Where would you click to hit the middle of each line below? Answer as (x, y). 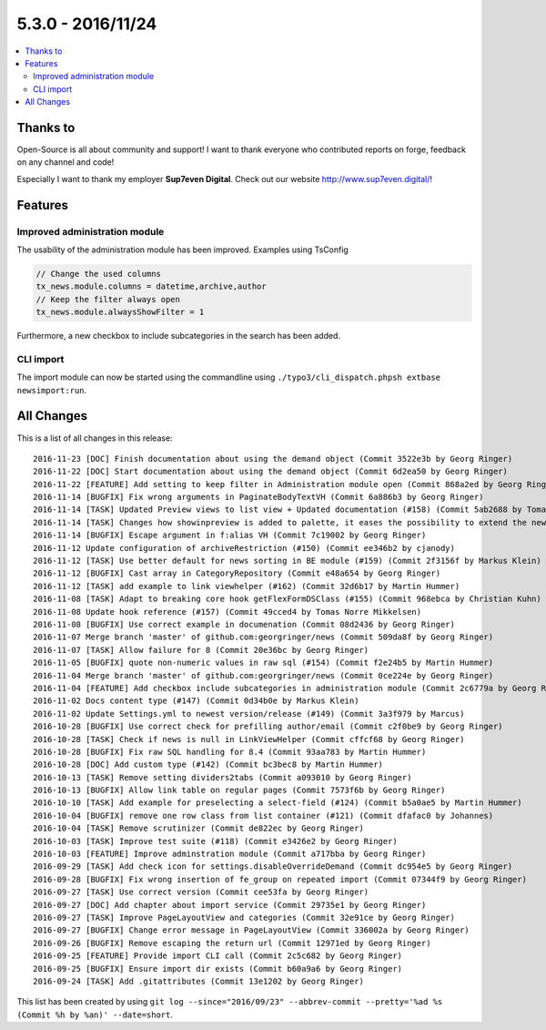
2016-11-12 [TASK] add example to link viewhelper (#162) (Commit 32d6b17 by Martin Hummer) (247, 586)
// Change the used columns (98, 274)
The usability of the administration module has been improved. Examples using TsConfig (183, 250)
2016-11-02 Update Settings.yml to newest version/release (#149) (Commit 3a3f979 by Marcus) (249, 714)
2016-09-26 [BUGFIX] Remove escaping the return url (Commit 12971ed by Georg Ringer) (232, 943)
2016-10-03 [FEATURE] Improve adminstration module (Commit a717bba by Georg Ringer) (230, 854)
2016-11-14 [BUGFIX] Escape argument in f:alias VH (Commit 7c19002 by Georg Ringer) (230, 535)
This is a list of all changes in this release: (95, 438)
